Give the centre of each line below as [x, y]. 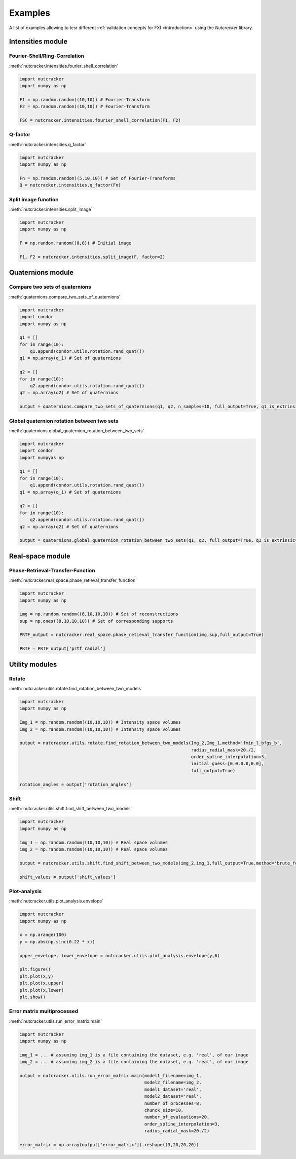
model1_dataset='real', [173, 1089]
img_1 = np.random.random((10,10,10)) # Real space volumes [94, 842]
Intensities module [38, 42]
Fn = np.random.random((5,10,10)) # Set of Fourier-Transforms [98, 178]
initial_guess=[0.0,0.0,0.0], [227, 764]
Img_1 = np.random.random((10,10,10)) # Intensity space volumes [100, 722]
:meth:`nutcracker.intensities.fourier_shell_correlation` [64, 66]
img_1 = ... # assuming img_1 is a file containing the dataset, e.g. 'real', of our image [134, 1055]
